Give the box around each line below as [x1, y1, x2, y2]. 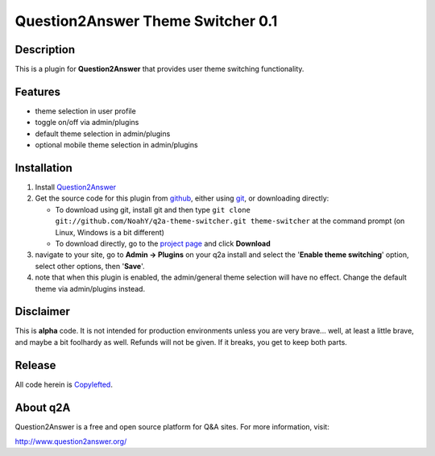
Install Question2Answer [35, 182, 117, 193]
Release [14, 359, 56, 372]
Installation [14, 161, 72, 175]
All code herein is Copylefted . [14, 379, 113, 389]
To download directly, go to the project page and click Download [55, 238, 271, 248]
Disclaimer [14, 305, 70, 318]
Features [14, 85, 60, 98]
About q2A [14, 400, 71, 414]
